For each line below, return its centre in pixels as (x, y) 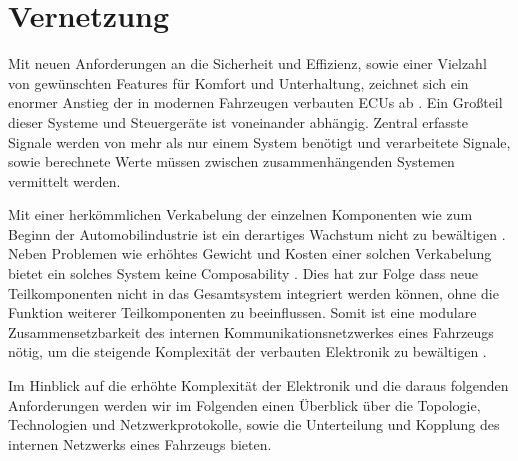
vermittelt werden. (64, 180)
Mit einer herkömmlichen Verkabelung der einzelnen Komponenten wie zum (240, 214)
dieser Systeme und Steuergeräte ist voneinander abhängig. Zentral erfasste (238, 121)
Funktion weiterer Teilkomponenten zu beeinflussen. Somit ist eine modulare (242, 312)
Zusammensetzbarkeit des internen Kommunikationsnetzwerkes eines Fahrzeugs (251, 331)
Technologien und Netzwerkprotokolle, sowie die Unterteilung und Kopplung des (254, 424)
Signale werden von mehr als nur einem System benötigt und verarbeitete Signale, (259, 141)
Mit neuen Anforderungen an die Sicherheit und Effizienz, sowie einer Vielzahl (247, 63)
